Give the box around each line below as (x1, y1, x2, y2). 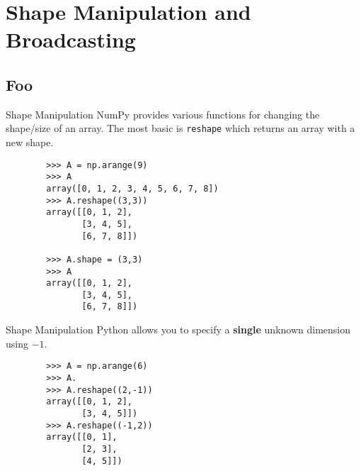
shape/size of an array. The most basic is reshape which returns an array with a (6, 121, 355, 135)
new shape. (6, 135, 54, 150)
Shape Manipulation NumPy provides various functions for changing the (6, 106, 320, 121)
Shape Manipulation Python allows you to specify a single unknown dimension (6, 322, 351, 337)
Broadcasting (6, 25, 136, 54)
